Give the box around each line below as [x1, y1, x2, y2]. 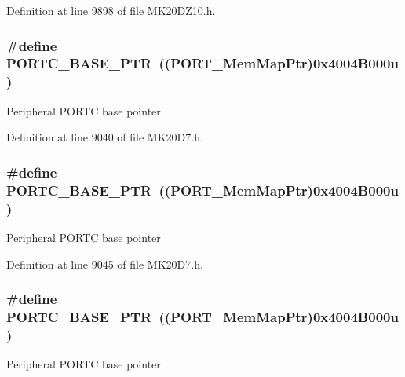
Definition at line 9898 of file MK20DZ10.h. [6, 2, 216, 18]
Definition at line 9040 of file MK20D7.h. [6, 129, 203, 145]
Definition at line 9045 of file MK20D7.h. [6, 255, 203, 272]
